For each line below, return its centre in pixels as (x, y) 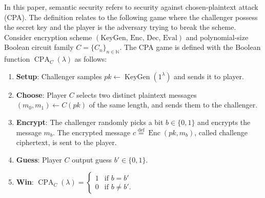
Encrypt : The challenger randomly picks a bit (90, 122)
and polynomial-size (217, 37)
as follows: (91, 59)
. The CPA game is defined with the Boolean (190, 47)
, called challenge (221, 132)
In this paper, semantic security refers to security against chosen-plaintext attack (131, 7)
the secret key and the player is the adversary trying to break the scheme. (120, 27)
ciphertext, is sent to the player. (66, 142)
